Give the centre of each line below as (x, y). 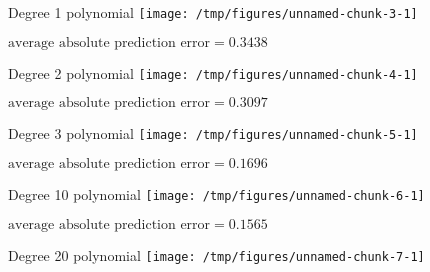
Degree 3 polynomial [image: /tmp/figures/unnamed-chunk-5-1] (213, 133)
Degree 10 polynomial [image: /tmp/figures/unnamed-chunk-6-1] (216, 193)
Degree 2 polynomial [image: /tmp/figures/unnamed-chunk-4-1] (213, 72)
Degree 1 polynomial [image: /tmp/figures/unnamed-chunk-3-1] (213, 12)
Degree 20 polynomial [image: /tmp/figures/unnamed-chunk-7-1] (216, 254)
